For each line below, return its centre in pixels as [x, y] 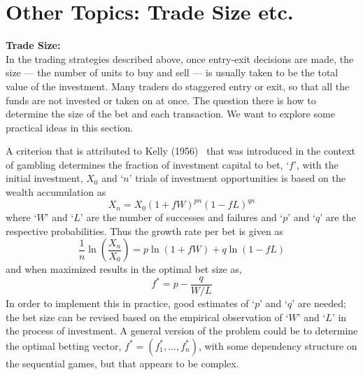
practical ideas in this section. [70, 127]
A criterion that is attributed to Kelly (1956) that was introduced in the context [181, 151]
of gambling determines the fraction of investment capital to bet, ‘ [148, 164]
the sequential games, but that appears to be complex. [122, 363]
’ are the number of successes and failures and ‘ [181, 217]
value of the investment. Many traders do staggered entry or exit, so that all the [178, 86]
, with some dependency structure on [278, 345]
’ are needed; [319, 303]
